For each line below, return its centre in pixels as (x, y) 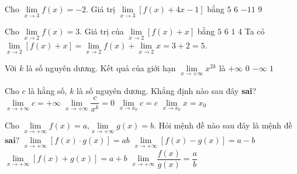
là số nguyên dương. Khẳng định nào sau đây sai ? (167, 90)
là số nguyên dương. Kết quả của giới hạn (101, 67)
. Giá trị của (102, 31)
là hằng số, (48, 90)
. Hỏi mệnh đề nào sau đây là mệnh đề (223, 125)
